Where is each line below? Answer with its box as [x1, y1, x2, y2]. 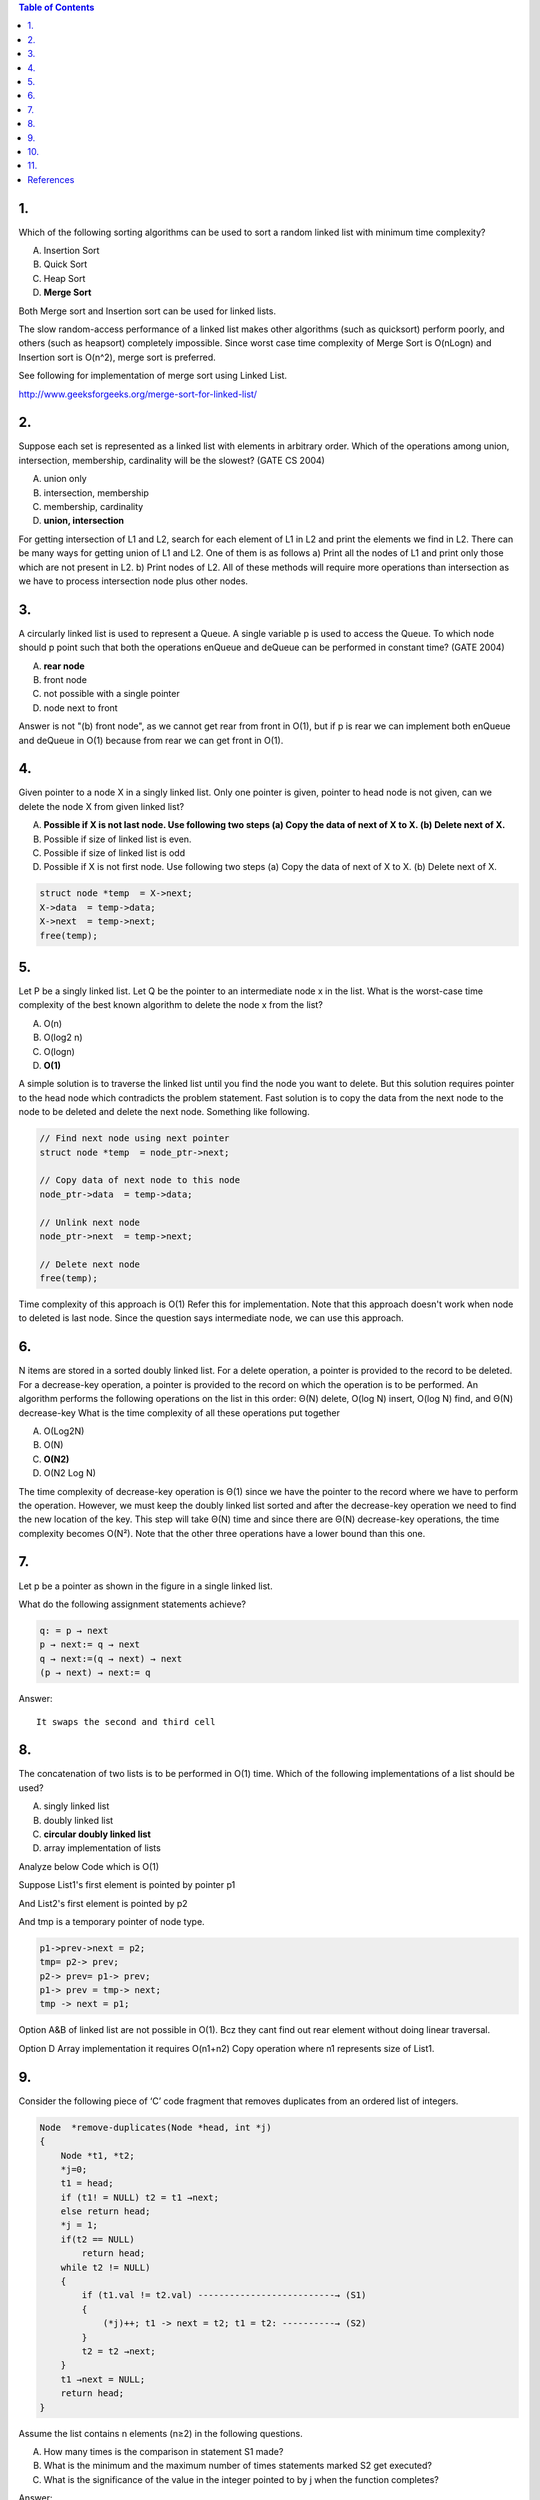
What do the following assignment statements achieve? [18, 1598, 247, 1610]
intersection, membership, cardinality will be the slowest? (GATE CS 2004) [18, 454, 325, 466]
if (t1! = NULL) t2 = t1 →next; [60, 2191, 220, 2203]
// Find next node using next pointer [39, 1133, 230, 1144]
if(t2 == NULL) [60, 2233, 135, 2245]
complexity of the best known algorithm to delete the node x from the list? [18, 999, 324, 1011]
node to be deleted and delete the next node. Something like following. [18, 1106, 310, 1118]
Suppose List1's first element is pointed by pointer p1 [18, 1879, 236, 1891]
